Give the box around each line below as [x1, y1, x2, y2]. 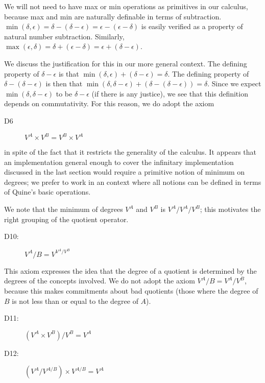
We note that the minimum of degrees [4, 204, 123, 214]
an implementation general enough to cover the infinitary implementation [4, 156, 234, 167]
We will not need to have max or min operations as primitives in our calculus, [4, 1, 248, 11]
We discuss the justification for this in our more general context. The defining [4, 58, 247, 68]
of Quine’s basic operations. [4, 186, 91, 197]
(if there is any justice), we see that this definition [91, 88, 248, 99]
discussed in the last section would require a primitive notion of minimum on [4, 166, 245, 177]
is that [58, 68, 79, 79]
